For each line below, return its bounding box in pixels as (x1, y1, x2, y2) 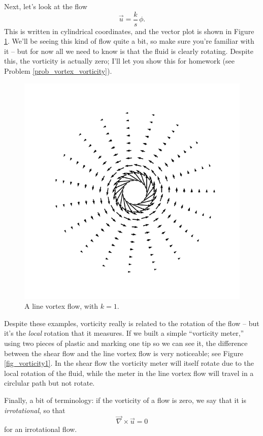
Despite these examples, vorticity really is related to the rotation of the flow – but (4, 317, 259, 328)
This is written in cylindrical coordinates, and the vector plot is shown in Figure (4, 25, 254, 36)
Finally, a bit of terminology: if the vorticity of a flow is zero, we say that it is (4, 394, 246, 405)
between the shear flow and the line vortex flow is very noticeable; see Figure (4, 347, 244, 358)
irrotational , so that (4, 404, 65, 415)
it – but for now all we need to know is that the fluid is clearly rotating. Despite (4, 45, 253, 56)
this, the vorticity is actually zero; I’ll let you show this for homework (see (4, 55, 235, 66)
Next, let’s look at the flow (4, 1, 87, 11)
